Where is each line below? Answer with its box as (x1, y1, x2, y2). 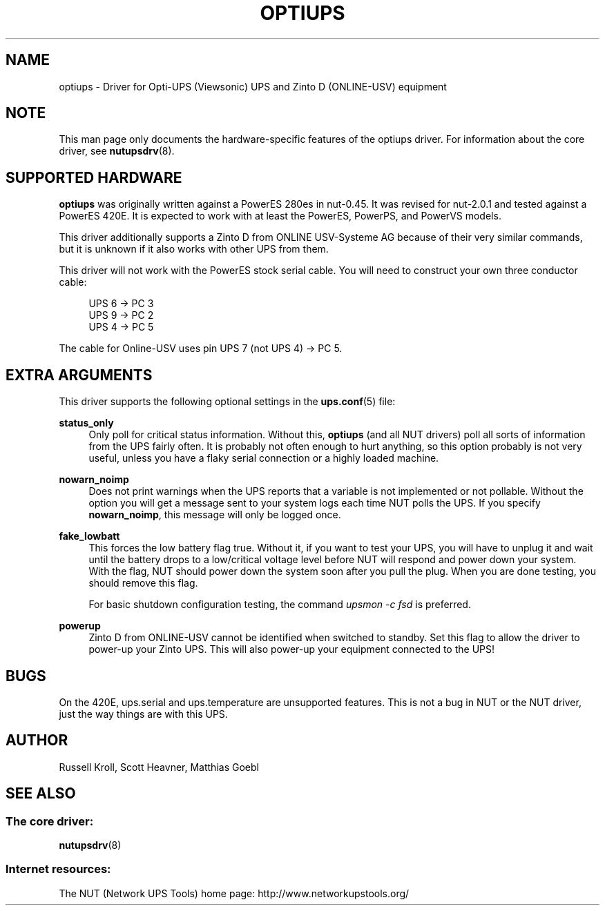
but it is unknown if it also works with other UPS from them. (59, 243, 329, 255)
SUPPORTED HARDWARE (6, 168, 182, 186)
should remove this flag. (88, 577, 198, 589)
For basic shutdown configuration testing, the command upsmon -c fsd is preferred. (88, 598, 471, 611)
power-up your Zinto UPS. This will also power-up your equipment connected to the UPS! (88, 643, 495, 656)
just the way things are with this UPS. (59, 707, 228, 720)
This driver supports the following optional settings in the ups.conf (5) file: (59, 395, 396, 408)
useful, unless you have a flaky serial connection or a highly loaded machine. (88, 452, 439, 464)
